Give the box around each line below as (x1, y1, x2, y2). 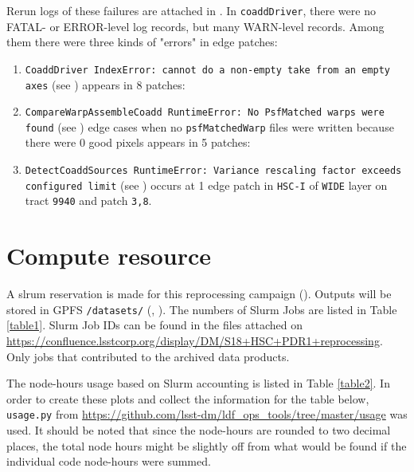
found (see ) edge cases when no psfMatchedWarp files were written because (25, 118, 394, 135)
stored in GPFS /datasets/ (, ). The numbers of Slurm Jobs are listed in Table (6, 301, 397, 317)
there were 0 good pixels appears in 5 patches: (25, 134, 251, 151)
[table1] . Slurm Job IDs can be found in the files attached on (6, 317, 303, 333)
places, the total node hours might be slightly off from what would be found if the (6, 437, 407, 454)
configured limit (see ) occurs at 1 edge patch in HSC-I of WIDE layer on (25, 176, 388, 193)
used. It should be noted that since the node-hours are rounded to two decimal (6, 422, 391, 439)
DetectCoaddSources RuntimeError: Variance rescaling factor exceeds (25, 165, 402, 177)
